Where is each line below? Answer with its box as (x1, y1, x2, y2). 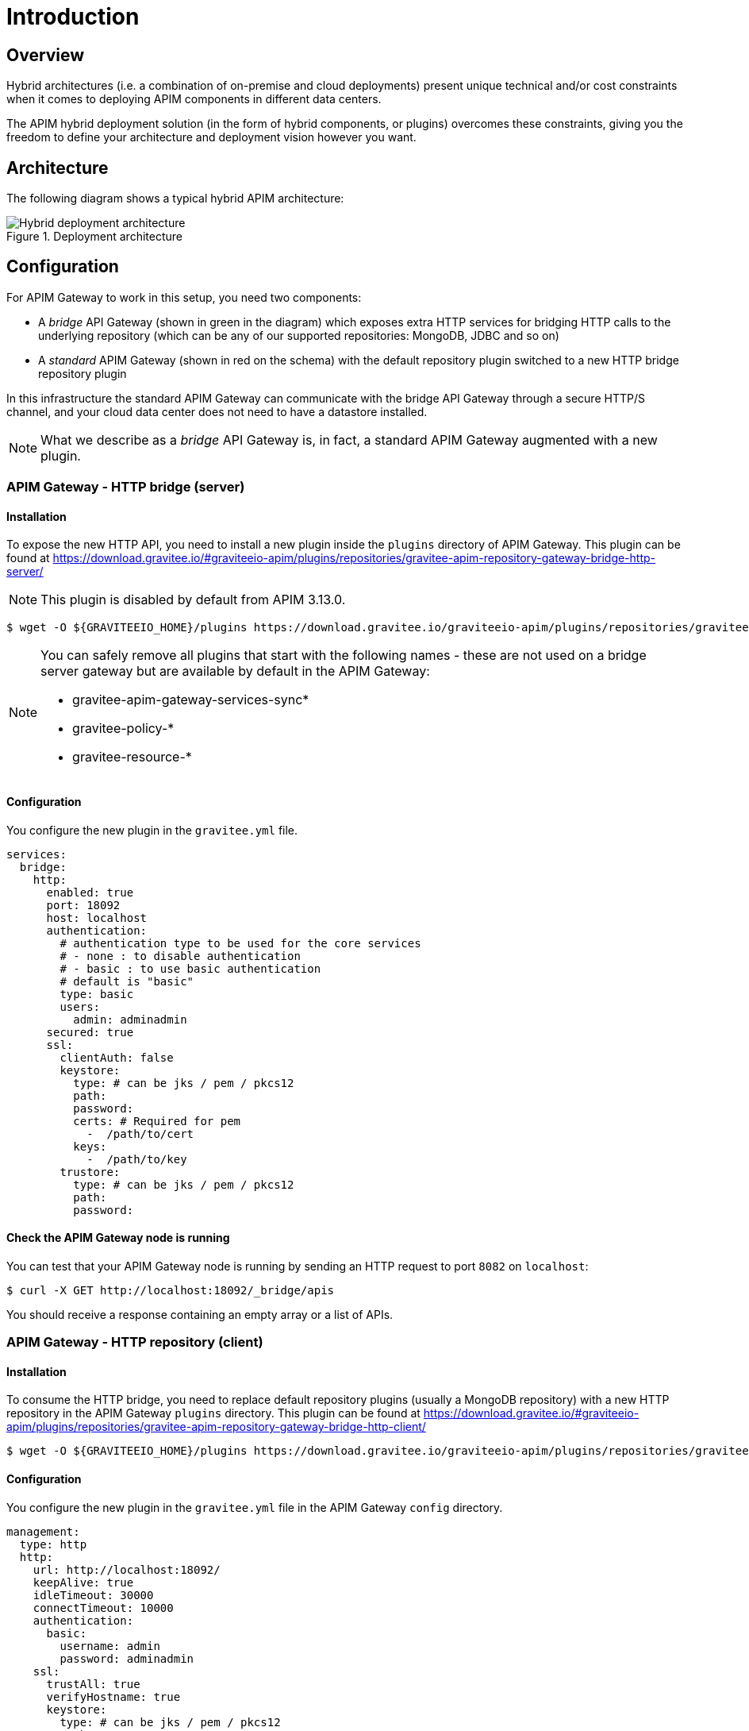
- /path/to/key (86, 1152, 187, 1166)
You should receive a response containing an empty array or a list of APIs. (6, 1307, 394, 1321)
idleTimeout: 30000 (33, 1588, 154, 1602)
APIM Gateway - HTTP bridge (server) (6, 479, 245, 495)
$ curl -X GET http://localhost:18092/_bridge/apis (6, 1283, 335, 1297)
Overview (6, 44, 85, 65)
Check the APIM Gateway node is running (6, 1231, 230, 1245)
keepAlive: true (33, 1575, 134, 1589)
